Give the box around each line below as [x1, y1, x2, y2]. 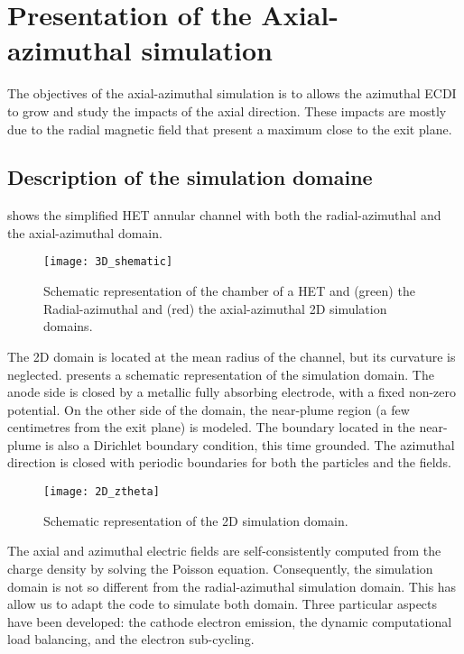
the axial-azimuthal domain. [7, 223, 162, 242]
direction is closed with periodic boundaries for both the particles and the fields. [7, 453, 451, 472]
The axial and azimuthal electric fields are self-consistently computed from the [7, 541, 441, 560]
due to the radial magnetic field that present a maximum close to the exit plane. [7, 119, 452, 138]
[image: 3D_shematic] [43, 255, 173, 269]
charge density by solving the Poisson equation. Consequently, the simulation [7, 558, 433, 577]
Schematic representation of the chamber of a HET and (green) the [43, 281, 415, 300]
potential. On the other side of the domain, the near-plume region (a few [7, 400, 410, 419]
